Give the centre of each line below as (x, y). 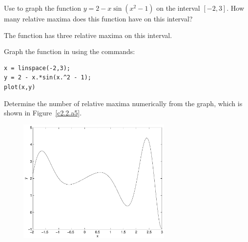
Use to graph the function (43, 8)
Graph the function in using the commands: (70, 51)
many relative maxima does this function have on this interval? (98, 19)
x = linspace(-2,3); (37, 68)
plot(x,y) (20, 87)
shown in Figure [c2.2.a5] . (43, 113)
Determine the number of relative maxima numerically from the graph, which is (123, 103)
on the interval (178, 8)
